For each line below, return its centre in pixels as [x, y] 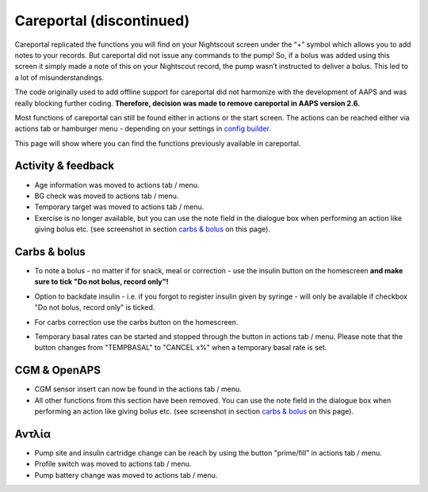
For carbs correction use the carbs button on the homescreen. [136, 322]
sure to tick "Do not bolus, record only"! [102, 282]
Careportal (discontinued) [102, 21]
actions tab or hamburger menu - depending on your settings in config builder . [143, 129]
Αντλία [33, 434]
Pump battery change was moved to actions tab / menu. [126, 475]
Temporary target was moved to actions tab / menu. [119, 207]
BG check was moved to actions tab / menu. [107, 196]
